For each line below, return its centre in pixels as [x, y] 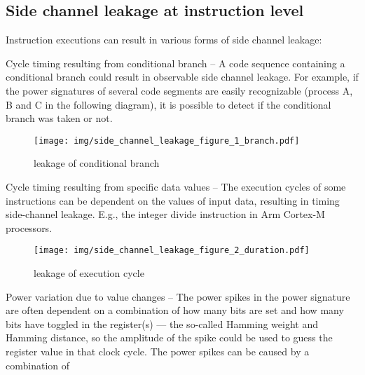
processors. [29, 227]
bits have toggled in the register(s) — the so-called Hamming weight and [162, 323]
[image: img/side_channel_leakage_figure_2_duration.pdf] [172, 251]
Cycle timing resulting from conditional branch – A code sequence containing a [175, 63]
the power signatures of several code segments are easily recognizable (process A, [179, 90]
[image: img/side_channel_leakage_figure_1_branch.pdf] [167, 141]
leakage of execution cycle [89, 273]
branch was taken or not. [59, 118]
